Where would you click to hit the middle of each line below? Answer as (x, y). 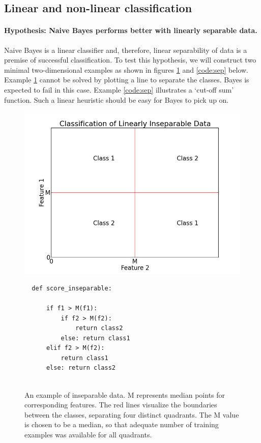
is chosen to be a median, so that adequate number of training (122, 424)
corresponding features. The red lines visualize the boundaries (121, 405)
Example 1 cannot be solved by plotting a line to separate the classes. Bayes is (127, 80)
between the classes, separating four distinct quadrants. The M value (132, 414)
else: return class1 (95, 338)
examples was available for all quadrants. (88, 435)
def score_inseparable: (72, 288)
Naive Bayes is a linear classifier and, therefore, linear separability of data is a (126, 50)
